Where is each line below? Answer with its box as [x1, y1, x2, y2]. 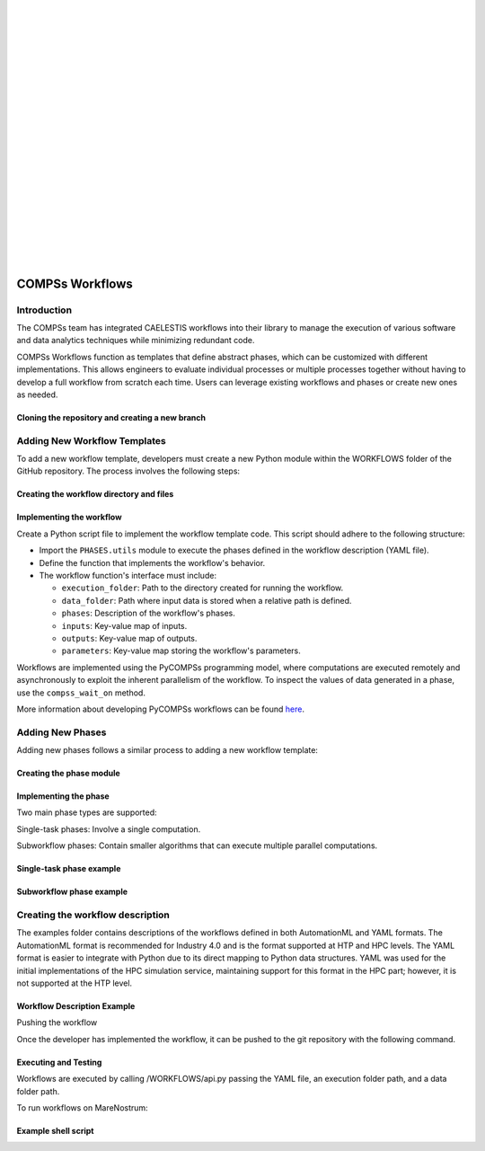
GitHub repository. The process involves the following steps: [16, 465, 241, 476]
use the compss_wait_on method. [16, 687, 145, 698]
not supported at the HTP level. [16, 978, 133, 988]
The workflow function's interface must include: [39, 571, 217, 581]
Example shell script [16, 1125, 94, 1136]
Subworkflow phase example [16, 886, 128, 898]
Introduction [16, 304, 72, 316]
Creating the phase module [16, 768, 120, 779]
